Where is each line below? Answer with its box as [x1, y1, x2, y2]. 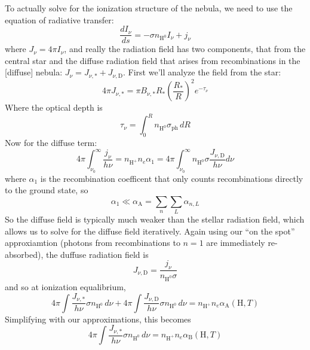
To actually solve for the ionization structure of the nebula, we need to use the [5, 2, 293, 14]
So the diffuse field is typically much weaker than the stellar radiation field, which [5, 213, 305, 226]
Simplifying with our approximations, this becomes [5, 312, 191, 325]
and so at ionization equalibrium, [5, 281, 126, 293]
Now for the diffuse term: [5, 136, 97, 149]
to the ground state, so [5, 184, 88, 196]
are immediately [206, 236, 265, 249]
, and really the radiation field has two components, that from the [64, 42, 306, 55]
